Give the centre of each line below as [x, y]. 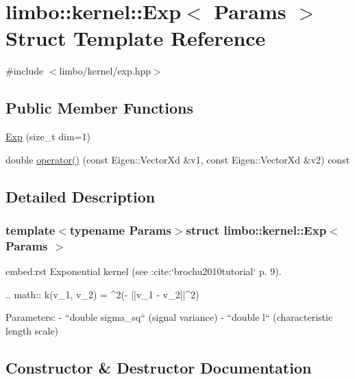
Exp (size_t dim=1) [48, 136]
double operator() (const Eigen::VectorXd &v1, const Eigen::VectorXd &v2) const [178, 159]
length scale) [32, 330]
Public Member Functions [99, 108]
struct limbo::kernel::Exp [256, 230]
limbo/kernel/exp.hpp [105, 71]
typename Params [120, 230]
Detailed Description [81, 196]
